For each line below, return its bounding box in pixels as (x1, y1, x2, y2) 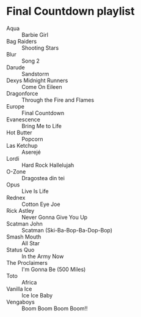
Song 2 (21, 57, 40, 64)
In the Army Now (21, 253, 64, 260)
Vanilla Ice (6, 285, 32, 292)
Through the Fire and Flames (21, 96, 95, 104)
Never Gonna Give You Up (21, 213, 88, 221)
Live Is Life (21, 187, 49, 194)
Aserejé (21, 148, 41, 156)
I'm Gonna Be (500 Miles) (21, 265, 86, 273)
